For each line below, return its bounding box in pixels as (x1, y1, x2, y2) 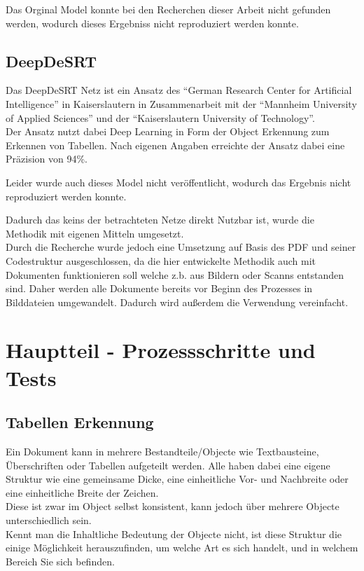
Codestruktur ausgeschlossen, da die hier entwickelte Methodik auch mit (6, 253, 316, 268)
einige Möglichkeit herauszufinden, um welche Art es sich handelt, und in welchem (6, 540, 358, 555)
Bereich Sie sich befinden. (6, 553, 115, 568)
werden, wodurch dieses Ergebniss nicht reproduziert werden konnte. (6, 15, 299, 30)
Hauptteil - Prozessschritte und (6, 336, 316, 364)
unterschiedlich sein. (6, 513, 92, 528)
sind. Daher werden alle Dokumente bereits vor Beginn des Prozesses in (6, 281, 313, 296)
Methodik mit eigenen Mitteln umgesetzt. (6, 226, 184, 240)
